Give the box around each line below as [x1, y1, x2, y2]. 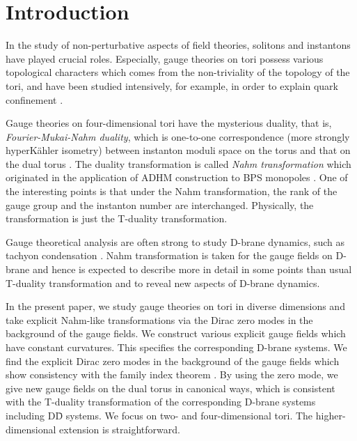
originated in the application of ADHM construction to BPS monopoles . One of [6, 170, 348, 185]
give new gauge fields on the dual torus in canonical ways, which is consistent [6, 380, 335, 395]
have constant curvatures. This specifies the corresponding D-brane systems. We [6, 340, 347, 354]
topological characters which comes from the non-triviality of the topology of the [6, 65, 350, 79]
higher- [315, 408, 346, 422]
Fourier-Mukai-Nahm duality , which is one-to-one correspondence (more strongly [6, 129, 350, 144]
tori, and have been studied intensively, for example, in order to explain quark [6, 78, 338, 93]
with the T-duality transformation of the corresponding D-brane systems [6, 394, 316, 409]
